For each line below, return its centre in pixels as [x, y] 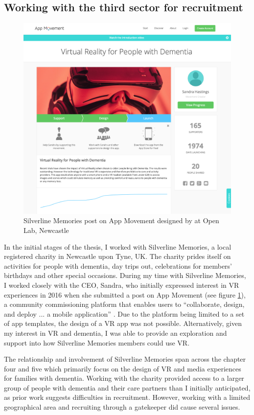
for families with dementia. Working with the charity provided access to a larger [124, 378]
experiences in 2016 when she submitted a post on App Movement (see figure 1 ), [125, 294]
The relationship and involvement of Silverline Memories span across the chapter [125, 359]
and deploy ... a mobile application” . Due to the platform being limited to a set [124, 313]
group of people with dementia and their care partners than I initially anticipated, [127, 387]
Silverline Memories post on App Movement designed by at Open [121, 220]
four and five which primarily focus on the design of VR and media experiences [123, 368]
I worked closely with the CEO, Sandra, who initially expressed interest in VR [122, 285]
